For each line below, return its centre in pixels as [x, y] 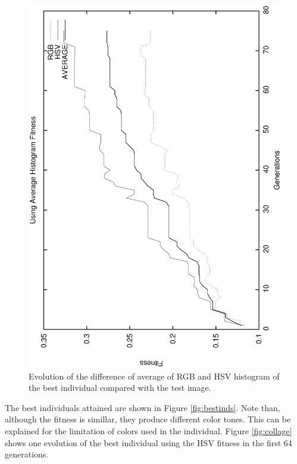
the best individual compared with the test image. [120, 388]
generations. [27, 454]
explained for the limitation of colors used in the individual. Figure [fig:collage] [148, 431]
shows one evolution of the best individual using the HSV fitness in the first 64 [148, 442]
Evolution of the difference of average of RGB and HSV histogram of [154, 376]
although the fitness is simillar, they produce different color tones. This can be [148, 419]
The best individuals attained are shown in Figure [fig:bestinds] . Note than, [143, 407]
